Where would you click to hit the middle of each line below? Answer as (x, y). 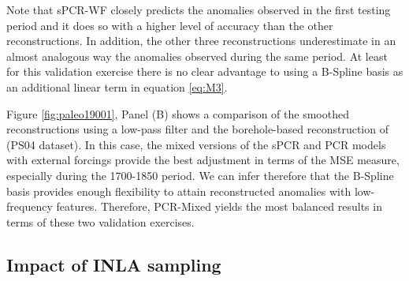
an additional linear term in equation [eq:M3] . (117, 86)
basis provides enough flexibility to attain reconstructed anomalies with (179, 191)
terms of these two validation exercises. (100, 221)
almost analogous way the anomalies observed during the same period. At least (197, 56)
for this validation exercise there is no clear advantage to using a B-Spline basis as (205, 71)
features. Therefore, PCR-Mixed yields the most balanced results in (219, 206)
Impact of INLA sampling (114, 264)
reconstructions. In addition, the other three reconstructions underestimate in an (201, 41)
